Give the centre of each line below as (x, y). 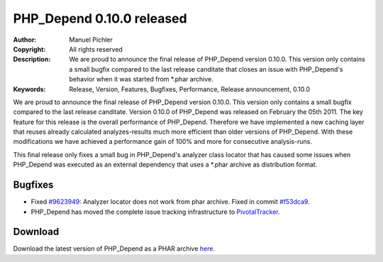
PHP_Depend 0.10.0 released (100, 18)
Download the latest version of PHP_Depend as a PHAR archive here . (114, 249)
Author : (25, 40)
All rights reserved (96, 49)
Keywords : (29, 89)
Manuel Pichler (91, 40)
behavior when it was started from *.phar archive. (141, 79)
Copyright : (29, 49)
